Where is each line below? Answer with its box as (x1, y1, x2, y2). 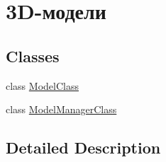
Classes (6, 45, 60, 66)
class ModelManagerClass (6, 102, 117, 117)
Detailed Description (6, 137, 161, 158)
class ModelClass (6, 78, 79, 93)
